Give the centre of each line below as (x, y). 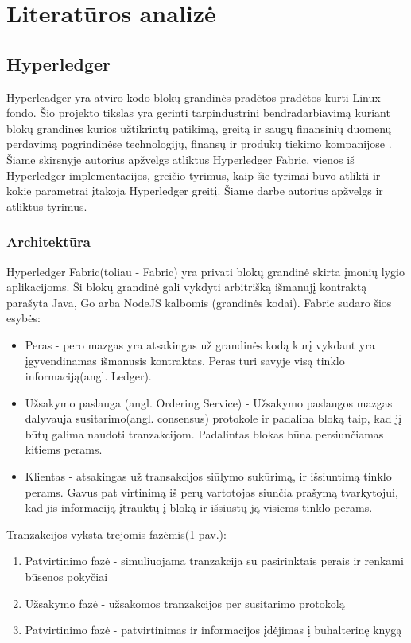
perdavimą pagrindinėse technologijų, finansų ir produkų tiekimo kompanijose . (199, 144)
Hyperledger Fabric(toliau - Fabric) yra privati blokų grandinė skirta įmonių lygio (205, 271)
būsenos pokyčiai (66, 577)
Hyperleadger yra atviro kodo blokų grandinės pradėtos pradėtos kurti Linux (194, 97)
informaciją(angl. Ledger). (88, 376)
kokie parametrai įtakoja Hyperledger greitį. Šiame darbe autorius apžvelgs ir (195, 191)
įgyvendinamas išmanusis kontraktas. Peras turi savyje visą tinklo (185, 360)
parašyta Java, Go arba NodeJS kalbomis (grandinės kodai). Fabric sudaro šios (199, 302)
